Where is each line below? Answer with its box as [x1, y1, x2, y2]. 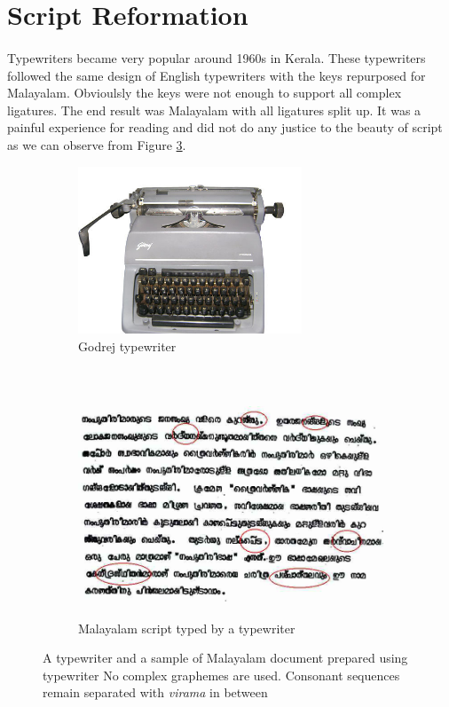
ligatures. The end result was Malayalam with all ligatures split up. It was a [7, 100, 421, 119]
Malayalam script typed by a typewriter [78, 618, 295, 637]
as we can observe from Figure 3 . [7, 135, 186, 153]
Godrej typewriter [78, 337, 177, 356]
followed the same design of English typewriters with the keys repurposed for [7, 66, 426, 84]
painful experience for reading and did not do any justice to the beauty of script [7, 118, 443, 137]
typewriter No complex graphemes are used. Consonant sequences [43, 665, 400, 684]
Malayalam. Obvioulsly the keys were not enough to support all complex [7, 83, 402, 102]
